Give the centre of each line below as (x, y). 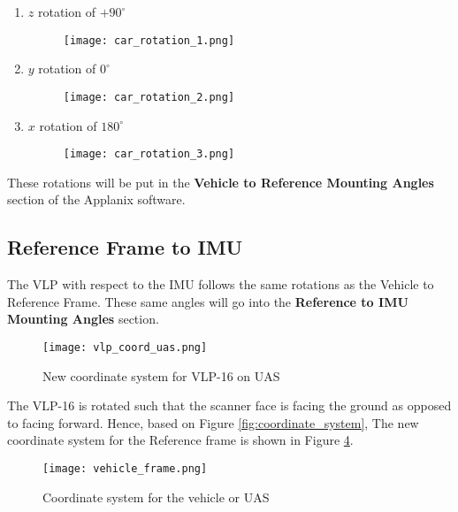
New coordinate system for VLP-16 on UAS (161, 375)
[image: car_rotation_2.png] (149, 97)
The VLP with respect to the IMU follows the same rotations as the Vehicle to (221, 284)
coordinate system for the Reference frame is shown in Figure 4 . (180, 440)
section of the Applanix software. (96, 199)
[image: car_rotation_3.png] (149, 154)
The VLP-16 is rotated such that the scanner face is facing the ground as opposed (229, 405)
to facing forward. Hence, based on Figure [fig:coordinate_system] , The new (213, 422)
